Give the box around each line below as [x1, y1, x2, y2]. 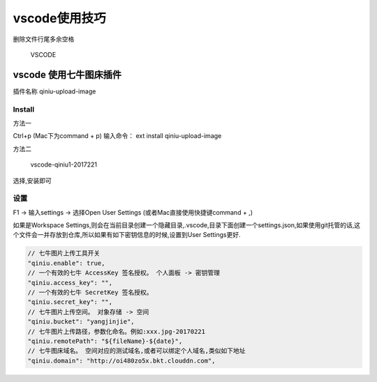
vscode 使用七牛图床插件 [13, 68, 122, 80]
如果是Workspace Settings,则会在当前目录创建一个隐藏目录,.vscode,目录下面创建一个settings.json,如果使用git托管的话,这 [13, 221, 361, 229]
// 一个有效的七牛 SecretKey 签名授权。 [27, 289, 153, 296]
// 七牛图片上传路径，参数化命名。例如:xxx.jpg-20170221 [27, 328, 206, 335]
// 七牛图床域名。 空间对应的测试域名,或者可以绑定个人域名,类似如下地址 [27, 347, 246, 355]
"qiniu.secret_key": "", [27, 298, 113, 306]
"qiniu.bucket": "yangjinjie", [27, 318, 135, 326]
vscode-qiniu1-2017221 [30, 160, 98, 169]
